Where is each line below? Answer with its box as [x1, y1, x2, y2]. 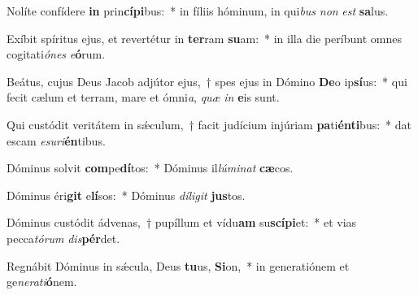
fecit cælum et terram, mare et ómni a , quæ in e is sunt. [7, 89, 280, 106]
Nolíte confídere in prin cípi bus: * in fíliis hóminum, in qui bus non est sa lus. [7, 2, 389, 19]
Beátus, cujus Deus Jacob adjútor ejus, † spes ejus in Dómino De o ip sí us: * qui [7, 72, 407, 89]
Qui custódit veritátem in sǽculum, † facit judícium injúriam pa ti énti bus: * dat [7, 115, 411, 132]
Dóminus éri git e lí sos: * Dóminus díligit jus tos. [7, 186, 246, 203]
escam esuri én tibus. [7, 132, 106, 149]
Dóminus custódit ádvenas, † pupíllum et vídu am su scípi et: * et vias [7, 214, 357, 231]
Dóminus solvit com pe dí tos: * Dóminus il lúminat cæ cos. [7, 159, 294, 176]
